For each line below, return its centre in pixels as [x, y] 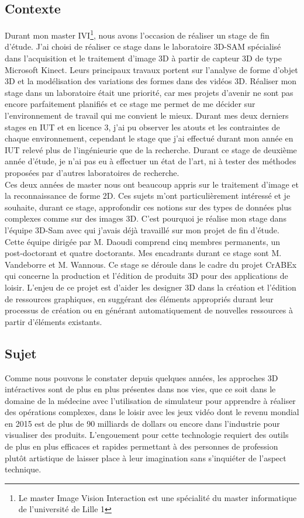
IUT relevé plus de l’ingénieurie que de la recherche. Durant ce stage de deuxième [151, 149]
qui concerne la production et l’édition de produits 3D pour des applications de [146, 276]
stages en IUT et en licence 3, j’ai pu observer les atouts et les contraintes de [142, 127]
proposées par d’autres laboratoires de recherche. [92, 172]
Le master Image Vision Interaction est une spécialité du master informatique [158, 497]
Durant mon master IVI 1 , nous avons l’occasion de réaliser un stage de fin [137, 34]
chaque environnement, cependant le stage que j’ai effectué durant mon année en [149, 138]
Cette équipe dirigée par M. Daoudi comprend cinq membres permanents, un [143, 241]
